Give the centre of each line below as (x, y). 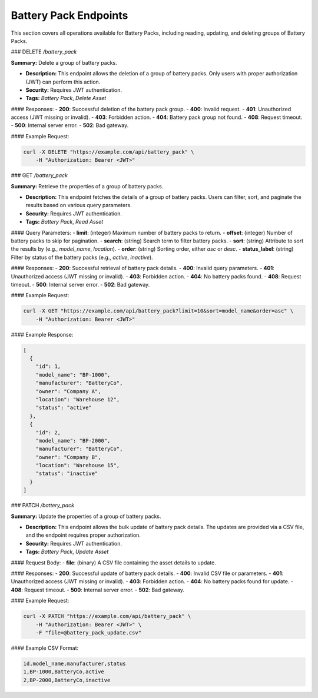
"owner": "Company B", (68, 457)
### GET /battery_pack (39, 175)
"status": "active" (64, 408)
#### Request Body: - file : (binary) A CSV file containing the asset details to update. (113, 563)
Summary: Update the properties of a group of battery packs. (86, 516)
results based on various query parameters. (79, 205)
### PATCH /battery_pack (43, 506)
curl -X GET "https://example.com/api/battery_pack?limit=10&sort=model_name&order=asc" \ (158, 311)
